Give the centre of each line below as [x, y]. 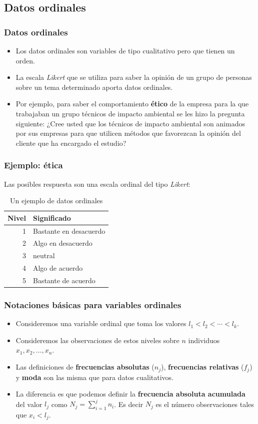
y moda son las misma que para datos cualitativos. [95, 377]
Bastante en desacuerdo [69, 230]
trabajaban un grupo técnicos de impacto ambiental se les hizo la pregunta [130, 113]
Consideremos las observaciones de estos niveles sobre [97, 340]
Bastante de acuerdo [64, 280]
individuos [204, 340]
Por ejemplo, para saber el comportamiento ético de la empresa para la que [132, 104]
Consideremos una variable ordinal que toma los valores [101, 323]
